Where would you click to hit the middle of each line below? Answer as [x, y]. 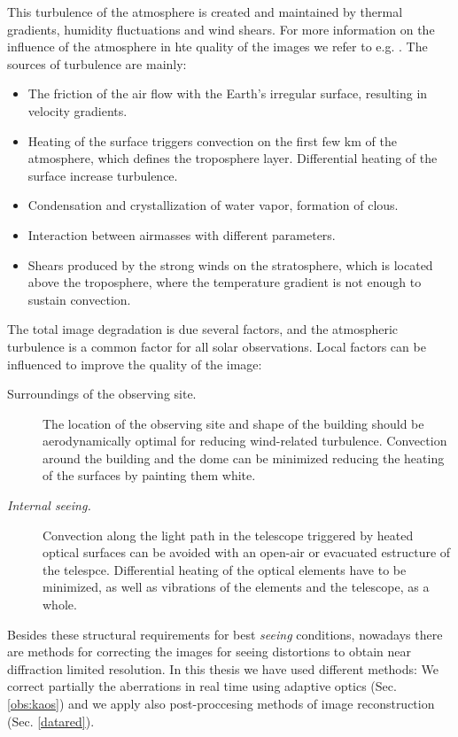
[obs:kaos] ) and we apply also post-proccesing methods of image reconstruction [221, 703]
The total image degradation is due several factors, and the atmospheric [203, 329]
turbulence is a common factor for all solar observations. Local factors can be [217, 346]
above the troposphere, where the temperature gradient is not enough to [225, 282]
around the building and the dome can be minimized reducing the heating [244, 458]
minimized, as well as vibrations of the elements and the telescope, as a [236, 587]
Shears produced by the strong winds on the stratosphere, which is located [230, 264]
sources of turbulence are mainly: [97, 63]
